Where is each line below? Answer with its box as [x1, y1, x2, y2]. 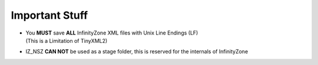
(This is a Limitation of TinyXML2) [25, 37, 108, 44]
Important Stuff [11, 9, 88, 22]
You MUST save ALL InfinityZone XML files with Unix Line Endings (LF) [25, 29, 198, 36]
